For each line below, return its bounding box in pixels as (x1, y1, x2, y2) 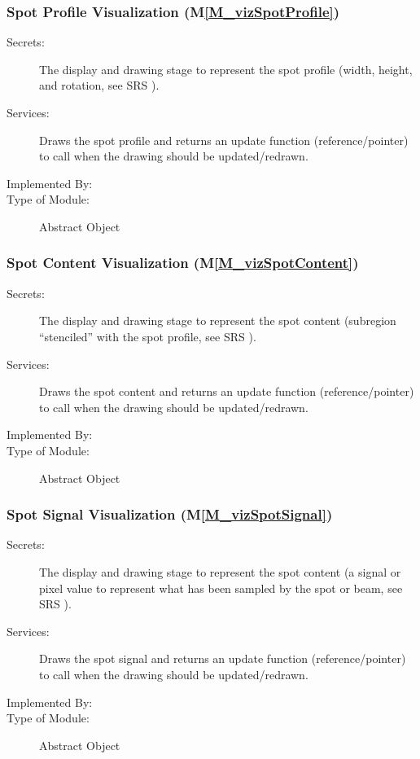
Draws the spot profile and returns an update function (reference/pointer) (39, 131, 409, 148)
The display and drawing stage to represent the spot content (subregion (39, 312, 396, 329)
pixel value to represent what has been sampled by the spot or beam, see (39, 579, 403, 596)
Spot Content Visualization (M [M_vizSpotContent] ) (7, 252, 359, 273)
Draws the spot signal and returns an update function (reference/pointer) (39, 650, 406, 667)
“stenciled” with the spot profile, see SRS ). (39, 327, 256, 344)
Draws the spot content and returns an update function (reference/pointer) (39, 383, 414, 400)
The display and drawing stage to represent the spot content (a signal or (39, 563, 401, 580)
